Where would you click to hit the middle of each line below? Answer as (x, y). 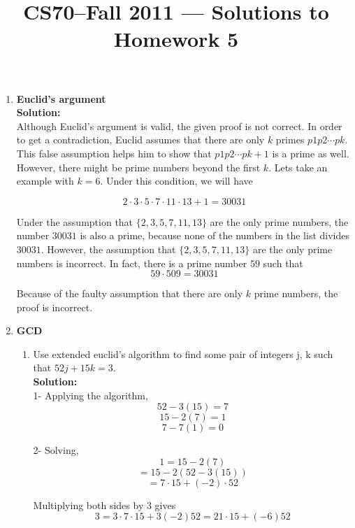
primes (290, 140)
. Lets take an (298, 167)
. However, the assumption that (108, 249)
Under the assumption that (75, 221)
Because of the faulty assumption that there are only (130, 293)
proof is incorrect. (55, 307)
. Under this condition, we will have (176, 181)
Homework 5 (176, 39)
